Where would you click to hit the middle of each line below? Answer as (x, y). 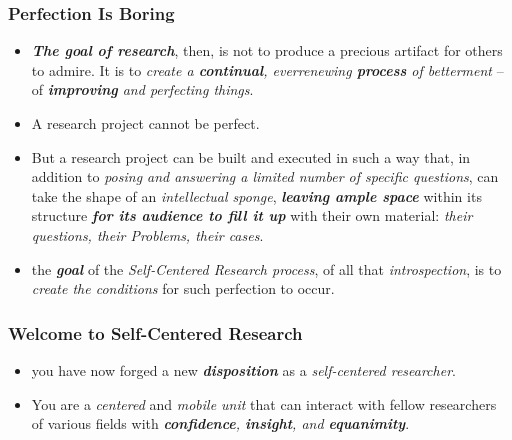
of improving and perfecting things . (142, 89)
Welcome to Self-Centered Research (155, 332)
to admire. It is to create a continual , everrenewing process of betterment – (267, 69)
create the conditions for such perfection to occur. (183, 288)
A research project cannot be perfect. (145, 123)
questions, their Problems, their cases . (147, 234)
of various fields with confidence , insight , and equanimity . (220, 423)
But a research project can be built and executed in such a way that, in (251, 156)
